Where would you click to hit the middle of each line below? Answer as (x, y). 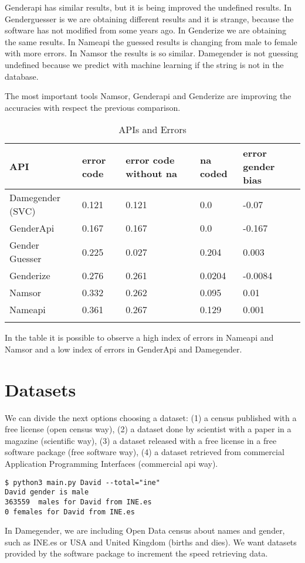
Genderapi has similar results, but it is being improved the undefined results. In (148, 7)
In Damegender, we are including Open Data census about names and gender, (145, 530)
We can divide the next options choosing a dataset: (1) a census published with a (151, 417)
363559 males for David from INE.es (78, 502)
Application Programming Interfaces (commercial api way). (111, 464)
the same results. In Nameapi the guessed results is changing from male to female (151, 41)
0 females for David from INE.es (70, 512)
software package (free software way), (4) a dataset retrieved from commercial (145, 452)
